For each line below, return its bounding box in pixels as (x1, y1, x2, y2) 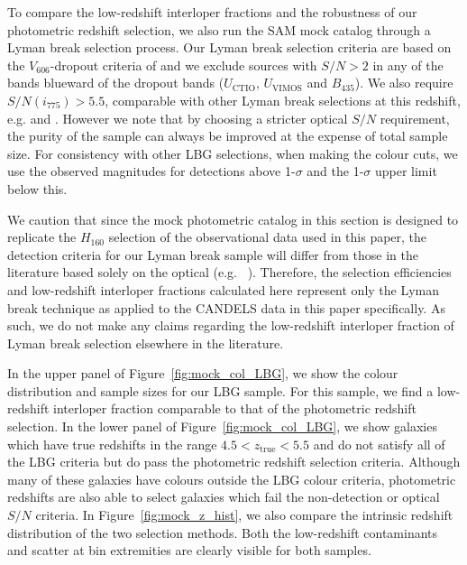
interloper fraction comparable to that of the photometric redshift (53, 399, 417, 418)
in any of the (372, 55, 444, 74)
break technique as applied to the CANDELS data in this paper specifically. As (7, 298, 445, 317)
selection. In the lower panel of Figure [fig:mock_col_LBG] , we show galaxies (7, 417, 437, 436)
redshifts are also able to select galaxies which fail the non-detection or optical (7, 487, 440, 506)
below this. (7, 179, 68, 198)
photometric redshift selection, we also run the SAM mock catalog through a (7, 20, 431, 39)
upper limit (374, 162, 437, 181)
